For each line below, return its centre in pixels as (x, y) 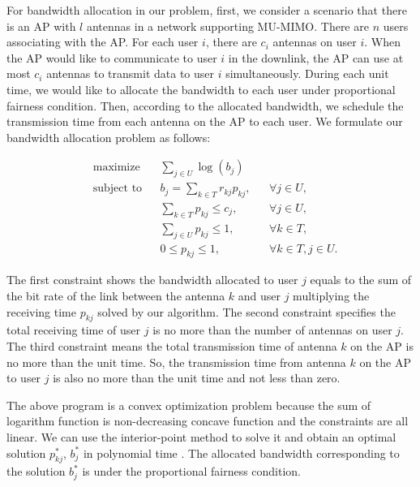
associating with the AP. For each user (103, 42)
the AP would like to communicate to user (112, 57)
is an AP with (41, 26)
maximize (116, 168)
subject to (118, 189)
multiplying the (331, 296)
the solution (36, 471)
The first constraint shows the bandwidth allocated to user (152, 280)
